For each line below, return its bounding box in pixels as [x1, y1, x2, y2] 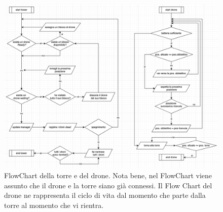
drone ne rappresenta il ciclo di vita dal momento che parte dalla [4, 190, 206, 200]
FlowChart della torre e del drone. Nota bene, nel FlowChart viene [4, 170, 212, 181]
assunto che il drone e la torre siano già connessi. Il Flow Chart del [4, 180, 212, 190]
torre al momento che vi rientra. [4, 199, 104, 210]
